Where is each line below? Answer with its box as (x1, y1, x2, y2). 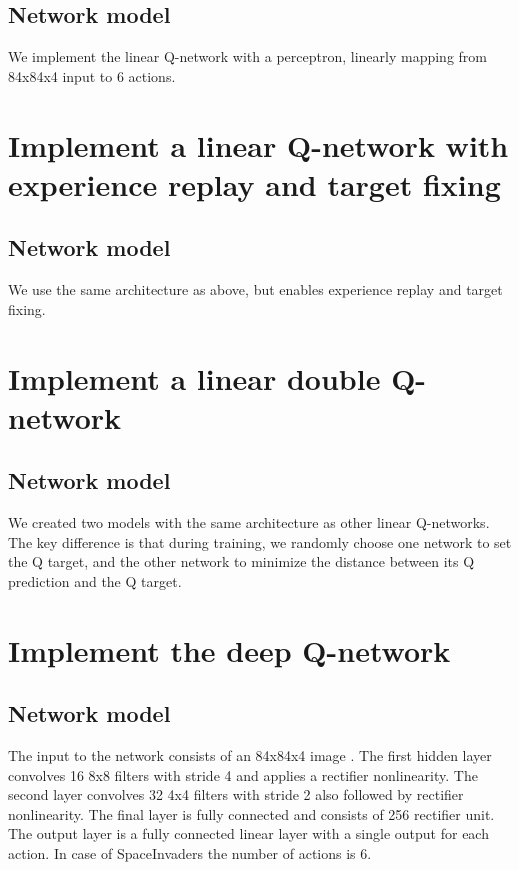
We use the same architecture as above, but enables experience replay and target (8, 279, 503, 300)
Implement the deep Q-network (8, 629, 451, 670)
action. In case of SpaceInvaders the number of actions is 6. (8, 843, 372, 864)
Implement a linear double (8, 357, 381, 398)
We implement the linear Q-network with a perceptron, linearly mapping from (8, 46, 487, 67)
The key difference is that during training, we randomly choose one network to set (8, 531, 512, 552)
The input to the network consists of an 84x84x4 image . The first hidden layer (8, 745, 492, 766)
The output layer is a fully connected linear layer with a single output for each (8, 823, 489, 844)
